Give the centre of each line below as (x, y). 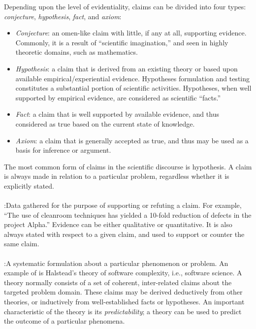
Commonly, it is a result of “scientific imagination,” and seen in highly (122, 42)
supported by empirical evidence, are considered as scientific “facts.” (118, 97)
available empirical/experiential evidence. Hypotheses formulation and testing (132, 78)
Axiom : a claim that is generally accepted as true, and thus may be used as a (132, 140)
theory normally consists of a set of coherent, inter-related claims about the (118, 282)
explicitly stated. (29, 185)
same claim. (22, 244)
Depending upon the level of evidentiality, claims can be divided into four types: (125, 6)
